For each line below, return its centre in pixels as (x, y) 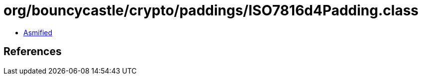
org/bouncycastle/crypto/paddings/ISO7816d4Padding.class (211, 10)
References (33, 52)
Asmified (38, 32)
